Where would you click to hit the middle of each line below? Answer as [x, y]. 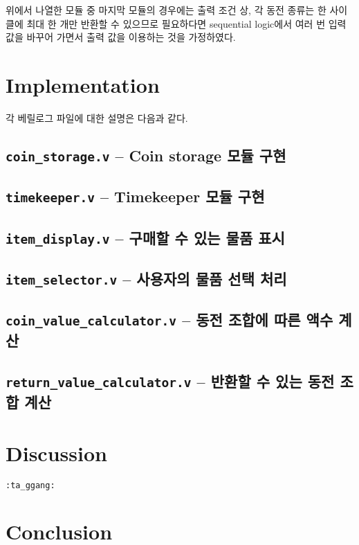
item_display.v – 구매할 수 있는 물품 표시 [145, 237]
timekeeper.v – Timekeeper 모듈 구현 [135, 196]
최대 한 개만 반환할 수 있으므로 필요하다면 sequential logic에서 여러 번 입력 [186, 23]
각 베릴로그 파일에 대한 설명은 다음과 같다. [97, 117]
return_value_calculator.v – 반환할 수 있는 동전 [170, 381]
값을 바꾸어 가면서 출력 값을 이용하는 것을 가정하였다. [121, 37]
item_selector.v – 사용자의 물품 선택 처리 [146, 278]
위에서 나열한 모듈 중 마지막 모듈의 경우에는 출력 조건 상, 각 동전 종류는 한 [166, 10]
